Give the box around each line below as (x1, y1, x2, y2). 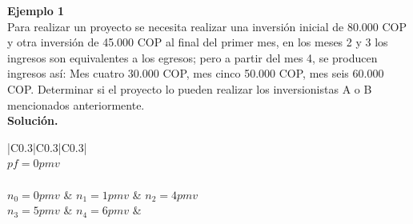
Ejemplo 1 (7, 2, 65, 18)
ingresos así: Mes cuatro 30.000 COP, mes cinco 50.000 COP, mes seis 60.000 (7, 65, 384, 82)
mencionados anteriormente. (7, 96, 145, 113)
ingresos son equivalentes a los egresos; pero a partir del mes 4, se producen (7, 49, 378, 66)
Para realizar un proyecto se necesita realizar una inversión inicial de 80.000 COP (7, 18, 407, 34)
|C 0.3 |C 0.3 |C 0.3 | (7, 138, 87, 155)
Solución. (7, 112, 58, 129)
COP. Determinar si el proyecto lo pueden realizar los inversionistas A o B (7, 80, 372, 97)
